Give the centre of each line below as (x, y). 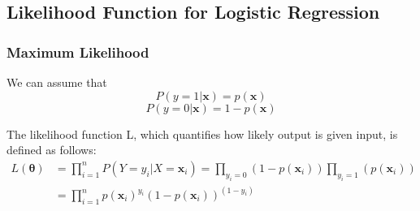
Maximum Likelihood (78, 52)
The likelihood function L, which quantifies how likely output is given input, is (202, 133)
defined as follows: (52, 150)
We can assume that (57, 82)
